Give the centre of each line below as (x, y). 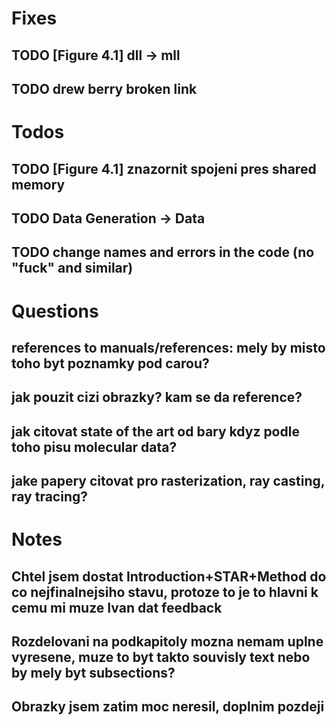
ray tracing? (50, 497)
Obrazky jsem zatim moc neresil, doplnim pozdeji (168, 707)
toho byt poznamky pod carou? (110, 363)
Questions (55, 311)
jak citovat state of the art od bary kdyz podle (155, 431)
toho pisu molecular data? (94, 447)
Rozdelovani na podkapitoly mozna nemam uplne (167, 642)
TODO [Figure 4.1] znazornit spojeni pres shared (164, 168)
